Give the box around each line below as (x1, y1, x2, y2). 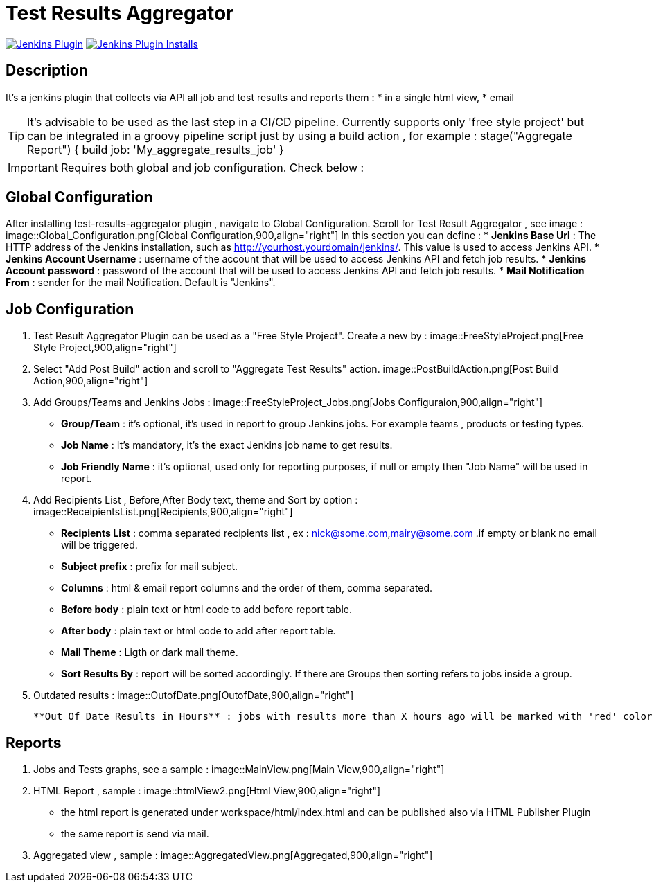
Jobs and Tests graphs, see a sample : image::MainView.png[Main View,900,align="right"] (33, 763, 445, 776)
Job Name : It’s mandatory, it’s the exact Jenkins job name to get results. (61, 439, 393, 452)
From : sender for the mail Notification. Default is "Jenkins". (6, 276, 276, 289)
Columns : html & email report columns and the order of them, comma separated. (61, 582, 433, 594)
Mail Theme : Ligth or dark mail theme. (61, 646, 238, 659)
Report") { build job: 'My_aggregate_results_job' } (27, 142, 284, 157)
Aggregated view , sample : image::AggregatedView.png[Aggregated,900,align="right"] (33, 849, 433, 862)
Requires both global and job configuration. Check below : (60, 160, 364, 175)
